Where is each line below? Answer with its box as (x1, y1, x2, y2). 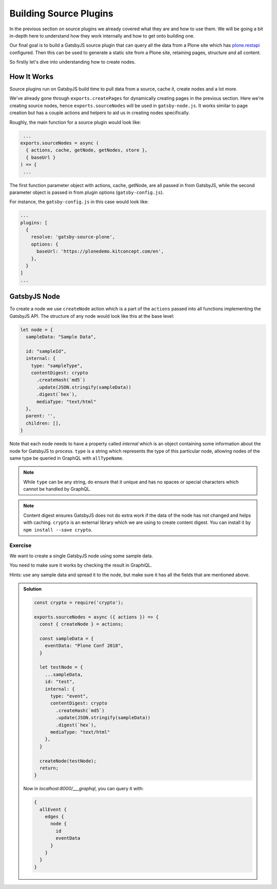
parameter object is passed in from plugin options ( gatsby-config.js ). (9, 189, 164, 195)
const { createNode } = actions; (39, 621, 124, 627)
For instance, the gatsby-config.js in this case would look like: (9, 198, 149, 205)
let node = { (20, 326, 53, 333)
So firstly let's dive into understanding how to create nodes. (9, 59, 136, 65)
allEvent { (39, 806, 67, 812)
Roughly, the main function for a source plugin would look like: (9, 119, 141, 125)
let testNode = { (39, 664, 83, 670)
